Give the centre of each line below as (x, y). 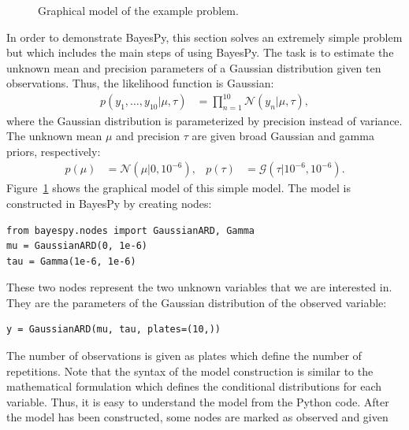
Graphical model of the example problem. (138, 10)
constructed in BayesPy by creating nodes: (109, 203)
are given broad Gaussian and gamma (283, 136)
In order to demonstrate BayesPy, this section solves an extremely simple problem (204, 37)
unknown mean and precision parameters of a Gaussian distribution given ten (194, 67)
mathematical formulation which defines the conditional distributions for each (194, 386)
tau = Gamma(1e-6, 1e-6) (71, 261)
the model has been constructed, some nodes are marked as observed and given (197, 417)
